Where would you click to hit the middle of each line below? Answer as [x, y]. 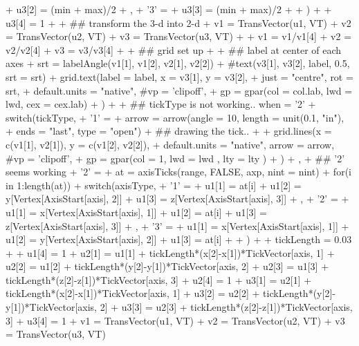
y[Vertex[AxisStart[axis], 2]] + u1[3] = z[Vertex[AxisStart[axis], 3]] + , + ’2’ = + [177, 199]
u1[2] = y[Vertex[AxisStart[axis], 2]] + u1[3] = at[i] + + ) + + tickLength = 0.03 [179, 239]
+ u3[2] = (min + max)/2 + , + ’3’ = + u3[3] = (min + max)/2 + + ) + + [169, 9]
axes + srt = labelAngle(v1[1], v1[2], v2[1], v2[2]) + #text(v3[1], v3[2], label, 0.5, [178, 63]
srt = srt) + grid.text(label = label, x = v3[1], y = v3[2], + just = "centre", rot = [179, 76]
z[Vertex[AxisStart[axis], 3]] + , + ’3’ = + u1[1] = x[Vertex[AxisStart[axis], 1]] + [177, 225]
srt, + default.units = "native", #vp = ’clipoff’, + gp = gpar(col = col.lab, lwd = [179, 90]
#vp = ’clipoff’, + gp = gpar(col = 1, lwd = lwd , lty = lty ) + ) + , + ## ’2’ [175, 158]
